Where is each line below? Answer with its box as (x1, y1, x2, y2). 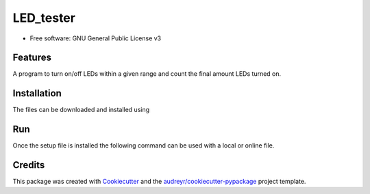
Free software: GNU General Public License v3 (29, 34, 162, 42)
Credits (12, 159, 45, 171)
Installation (12, 87, 62, 99)
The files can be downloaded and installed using (12, 106, 150, 114)
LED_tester (12, 10, 75, 25)
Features (12, 52, 51, 64)
